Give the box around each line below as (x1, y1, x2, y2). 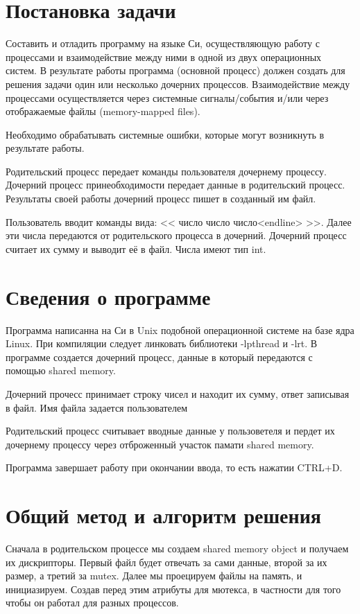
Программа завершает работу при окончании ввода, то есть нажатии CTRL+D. (6, 460, 343, 475)
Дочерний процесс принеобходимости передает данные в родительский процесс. (6, 177, 345, 192)
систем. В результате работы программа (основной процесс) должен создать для (6, 63, 345, 78)
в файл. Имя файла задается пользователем (6, 400, 187, 414)
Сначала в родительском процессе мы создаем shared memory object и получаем (6, 541, 349, 556)
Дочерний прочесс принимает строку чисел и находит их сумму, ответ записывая (6, 386, 350, 401)
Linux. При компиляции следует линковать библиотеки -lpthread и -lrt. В (6, 336, 318, 351)
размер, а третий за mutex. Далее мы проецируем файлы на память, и (6, 568, 302, 583)
